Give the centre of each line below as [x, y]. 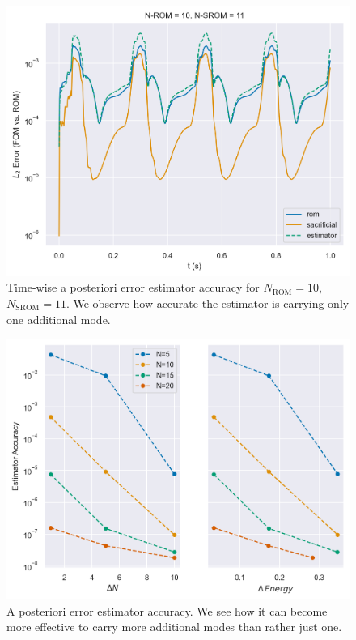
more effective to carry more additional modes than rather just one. [174, 627]
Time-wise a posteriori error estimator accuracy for [133, 287]
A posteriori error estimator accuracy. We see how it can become [167, 610]
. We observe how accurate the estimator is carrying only [208, 303]
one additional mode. [59, 319]
